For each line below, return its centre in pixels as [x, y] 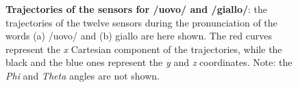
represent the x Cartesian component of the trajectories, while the [144, 49]
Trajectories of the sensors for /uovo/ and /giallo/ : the [137, 9]
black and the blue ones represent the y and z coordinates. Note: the [149, 62]
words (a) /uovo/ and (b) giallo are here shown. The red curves [139, 36]
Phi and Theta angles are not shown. [83, 75]
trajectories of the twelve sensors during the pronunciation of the [141, 22]
